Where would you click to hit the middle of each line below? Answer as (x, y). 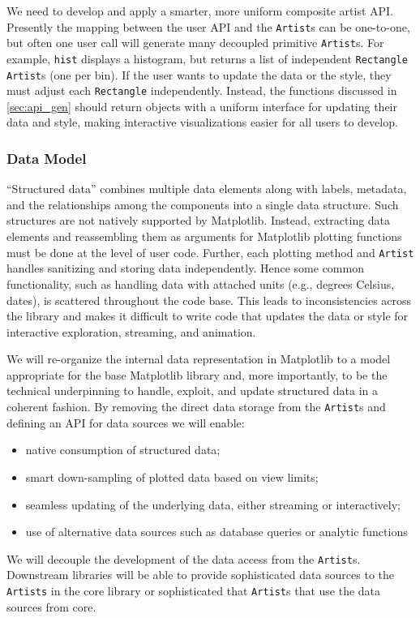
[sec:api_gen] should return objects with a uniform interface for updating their (202, 106)
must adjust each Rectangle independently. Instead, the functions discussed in (202, 90)
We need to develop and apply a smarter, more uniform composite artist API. (200, 11)
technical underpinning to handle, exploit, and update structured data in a (193, 391)
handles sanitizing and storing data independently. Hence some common (185, 268)
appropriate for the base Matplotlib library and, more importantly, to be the (197, 374)
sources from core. (51, 606)
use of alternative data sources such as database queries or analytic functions (216, 532)
